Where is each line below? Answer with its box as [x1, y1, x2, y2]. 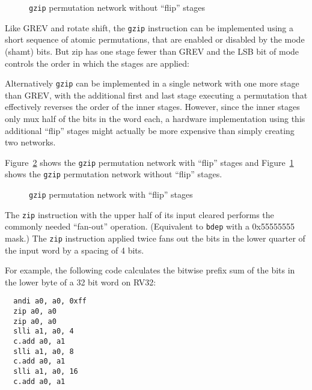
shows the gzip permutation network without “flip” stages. [5, 168, 222, 180]
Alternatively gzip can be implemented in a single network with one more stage [5, 77, 299, 90]
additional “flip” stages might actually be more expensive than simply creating [5, 124, 295, 136]
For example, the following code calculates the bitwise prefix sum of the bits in [5, 264, 295, 276]
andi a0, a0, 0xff [13, 297, 87, 306]
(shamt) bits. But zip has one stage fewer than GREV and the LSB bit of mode [5, 44, 299, 57]
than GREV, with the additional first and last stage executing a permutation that [5, 88, 308, 101]
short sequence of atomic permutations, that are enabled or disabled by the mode [5, 33, 305, 46]
